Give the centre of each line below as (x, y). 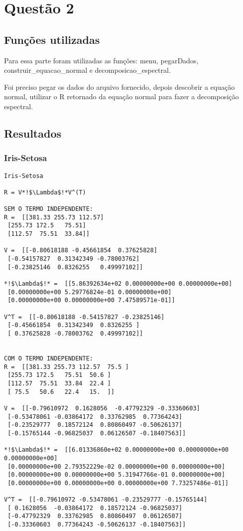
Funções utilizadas (52, 39)
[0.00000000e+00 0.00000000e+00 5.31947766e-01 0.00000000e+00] (116, 475)
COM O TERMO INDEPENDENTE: (49, 358)
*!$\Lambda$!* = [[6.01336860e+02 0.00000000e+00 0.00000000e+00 (117, 450)
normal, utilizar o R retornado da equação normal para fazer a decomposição (121, 96)
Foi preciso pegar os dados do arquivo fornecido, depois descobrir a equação (120, 87)
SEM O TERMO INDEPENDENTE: (49, 209)
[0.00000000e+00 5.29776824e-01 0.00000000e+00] (90, 292)
